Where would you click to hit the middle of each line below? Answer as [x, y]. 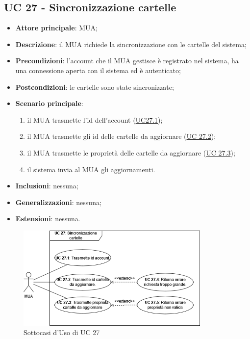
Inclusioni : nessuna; [47, 186]
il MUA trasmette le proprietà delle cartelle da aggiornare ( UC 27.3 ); [131, 152]
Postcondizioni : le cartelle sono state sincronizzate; [95, 87]
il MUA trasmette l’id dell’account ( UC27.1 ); [95, 119]
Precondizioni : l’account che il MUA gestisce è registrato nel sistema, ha [127, 61]
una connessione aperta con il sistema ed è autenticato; [98, 70]
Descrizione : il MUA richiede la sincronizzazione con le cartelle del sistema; [131, 44]
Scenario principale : [49, 103]
